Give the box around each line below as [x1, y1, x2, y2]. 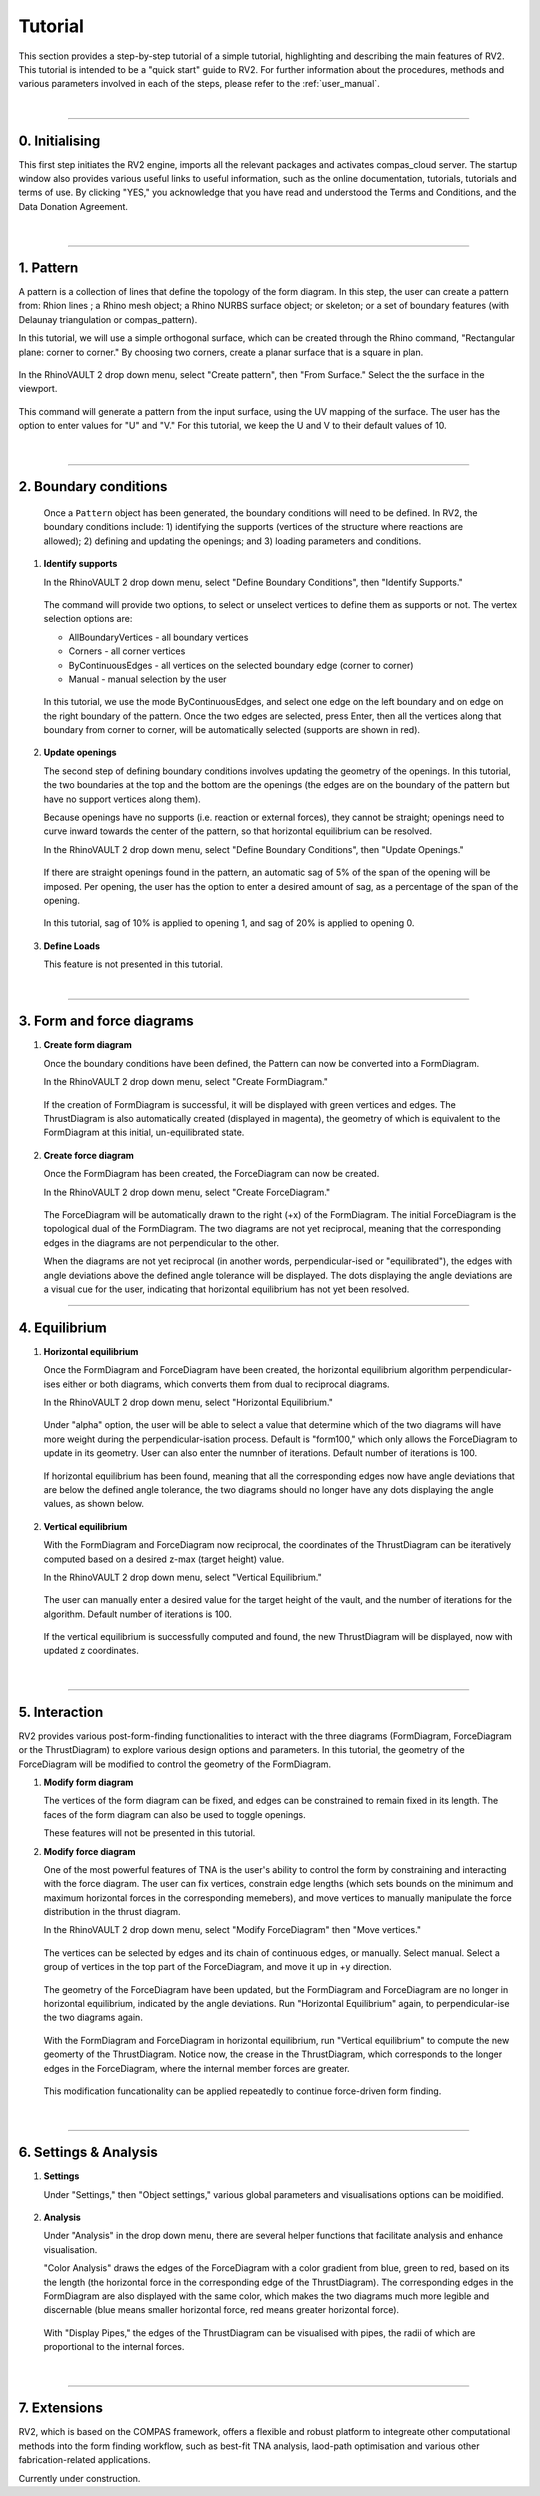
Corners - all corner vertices [68, 645, 186, 657]
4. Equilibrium [18, 1319, 107, 1336]
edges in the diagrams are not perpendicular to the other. [43, 1236, 280, 1249]
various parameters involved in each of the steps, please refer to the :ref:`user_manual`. [18, 78, 380, 90]
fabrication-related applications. [18, 2454, 151, 2466]
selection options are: [43, 613, 133, 625]
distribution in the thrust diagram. [43, 1906, 181, 1918]
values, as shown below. [43, 1498, 145, 1510]
